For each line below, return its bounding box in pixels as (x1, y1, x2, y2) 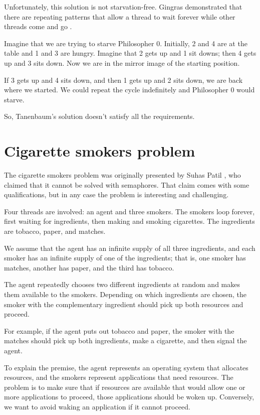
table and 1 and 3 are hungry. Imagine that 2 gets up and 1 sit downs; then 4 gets (4, 48, 256, 58)
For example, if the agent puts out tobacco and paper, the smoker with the (4, 325, 234, 336)
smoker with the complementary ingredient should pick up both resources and (4, 299, 243, 309)
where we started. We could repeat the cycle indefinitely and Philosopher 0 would (4, 84, 255, 95)
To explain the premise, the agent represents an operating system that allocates (4, 362, 248, 372)
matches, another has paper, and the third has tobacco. (4, 262, 174, 272)
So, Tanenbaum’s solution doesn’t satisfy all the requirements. (4, 111, 195, 121)
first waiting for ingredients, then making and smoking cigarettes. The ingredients (4, 216, 255, 226)
